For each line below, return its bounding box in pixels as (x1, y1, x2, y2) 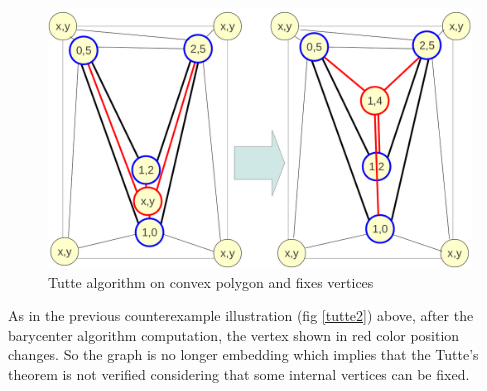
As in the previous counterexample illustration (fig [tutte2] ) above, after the (8, 305, 474, 326)
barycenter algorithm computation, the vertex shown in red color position (8, 324, 460, 345)
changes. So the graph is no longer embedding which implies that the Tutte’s (8, 344, 479, 365)
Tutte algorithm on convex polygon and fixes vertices (48, 271, 374, 292)
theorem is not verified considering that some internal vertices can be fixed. (8, 364, 470, 384)
